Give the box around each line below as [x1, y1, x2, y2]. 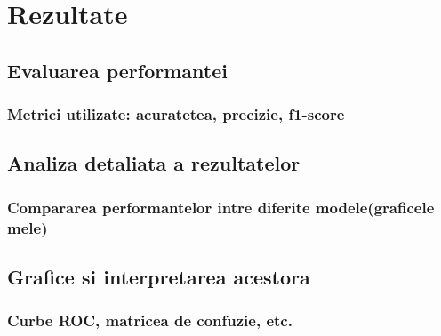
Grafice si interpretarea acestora [7, 262, 310, 290]
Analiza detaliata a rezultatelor [7, 149, 301, 177]
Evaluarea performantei [7, 56, 228, 84]
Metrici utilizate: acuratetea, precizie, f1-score [7, 103, 345, 125]
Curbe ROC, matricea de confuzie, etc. [7, 309, 293, 332]
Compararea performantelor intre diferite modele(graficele [7, 196, 435, 218]
